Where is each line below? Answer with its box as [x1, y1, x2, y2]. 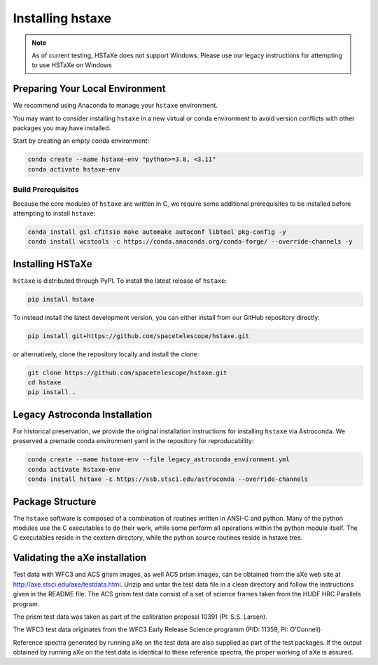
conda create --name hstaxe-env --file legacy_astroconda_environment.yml [27, 456, 290, 463]
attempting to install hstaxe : [13, 209, 96, 217]
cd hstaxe [27, 379, 62, 386]
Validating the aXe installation [13, 552, 147, 563]
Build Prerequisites [13, 185, 79, 195]
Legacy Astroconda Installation [13, 408, 153, 420]
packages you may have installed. [13, 124, 111, 132]
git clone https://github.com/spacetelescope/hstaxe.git [27, 368, 227, 377]
